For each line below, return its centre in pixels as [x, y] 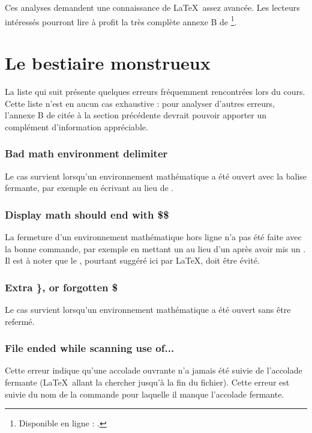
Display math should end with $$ [87, 214]
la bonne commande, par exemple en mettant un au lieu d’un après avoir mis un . [155, 248]
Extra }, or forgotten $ [61, 287]
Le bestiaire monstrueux [108, 63]
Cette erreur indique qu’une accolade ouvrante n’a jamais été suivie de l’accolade [154, 370]
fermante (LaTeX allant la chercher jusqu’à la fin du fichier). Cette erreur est [147, 382]
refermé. [20, 321]
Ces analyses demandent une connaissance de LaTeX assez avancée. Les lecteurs [152, 7]
